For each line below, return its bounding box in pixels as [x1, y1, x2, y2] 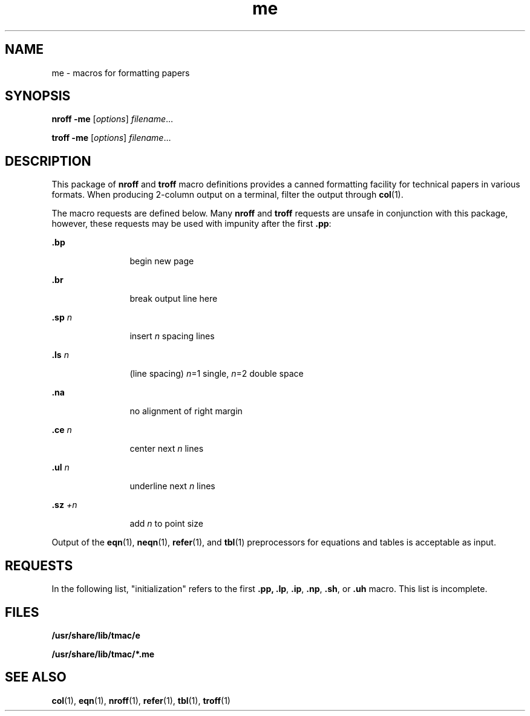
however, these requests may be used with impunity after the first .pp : [51, 218, 332, 229]
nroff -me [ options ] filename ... [51, 114, 174, 125]
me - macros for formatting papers [51, 67, 190, 78]
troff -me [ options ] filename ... [51, 132, 171, 143]
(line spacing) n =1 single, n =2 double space [129, 368, 304, 379]
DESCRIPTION [5, 153, 91, 169]
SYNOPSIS [5, 88, 71, 104]
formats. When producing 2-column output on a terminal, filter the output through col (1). [51, 189, 404, 200]
